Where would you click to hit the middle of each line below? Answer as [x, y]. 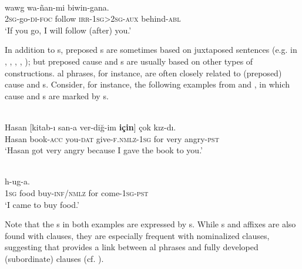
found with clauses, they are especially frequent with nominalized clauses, [137, 235]
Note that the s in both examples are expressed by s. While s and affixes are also [150, 224]
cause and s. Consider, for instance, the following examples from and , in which [147, 84]
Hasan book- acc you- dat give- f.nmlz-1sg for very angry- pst [112, 138]
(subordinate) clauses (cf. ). [54, 258]
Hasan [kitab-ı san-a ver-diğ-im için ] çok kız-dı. [90, 127]
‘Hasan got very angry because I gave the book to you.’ [104, 150]
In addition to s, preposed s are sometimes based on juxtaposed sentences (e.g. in [151, 50]
